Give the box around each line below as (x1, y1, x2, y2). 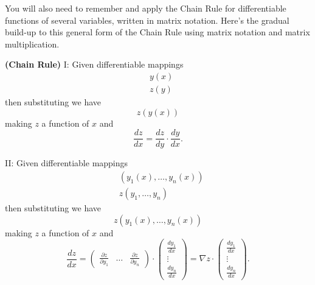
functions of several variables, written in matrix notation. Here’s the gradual (5, 13, 289, 26)
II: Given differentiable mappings (5, 157, 128, 169)
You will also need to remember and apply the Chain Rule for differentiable (5, 2, 286, 14)
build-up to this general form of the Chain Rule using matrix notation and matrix (5, 26, 310, 38)
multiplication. (5, 37, 60, 50)
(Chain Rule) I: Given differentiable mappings (5, 58, 184, 71)
